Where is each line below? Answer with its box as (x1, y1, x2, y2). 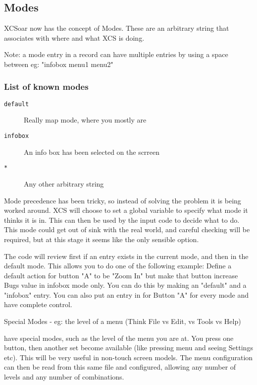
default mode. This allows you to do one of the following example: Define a (4, 260, 232, 271)
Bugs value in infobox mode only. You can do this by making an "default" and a (4, 280, 247, 290)
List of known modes (4, 80, 89, 92)
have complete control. (4, 299, 72, 310)
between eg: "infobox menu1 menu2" (4, 59, 113, 69)
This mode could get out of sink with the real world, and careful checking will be (4, 224, 250, 235)
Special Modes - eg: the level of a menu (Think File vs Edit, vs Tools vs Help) (4, 316, 241, 326)
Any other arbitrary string (24, 178, 104, 189)
